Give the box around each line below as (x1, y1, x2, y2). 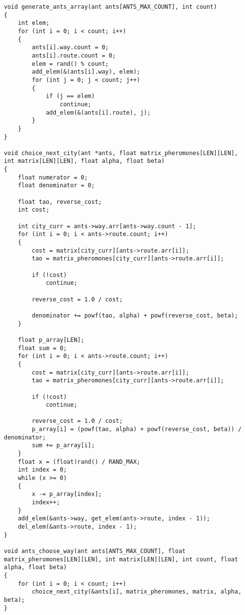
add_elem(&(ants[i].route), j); (45, 109, 151, 116)
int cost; (18, 206, 50, 214)
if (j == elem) (45, 93, 95, 100)
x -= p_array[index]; (32, 491, 102, 498)
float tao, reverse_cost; (18, 198, 102, 205)
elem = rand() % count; (32, 60, 109, 67)
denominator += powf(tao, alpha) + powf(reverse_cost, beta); (32, 312, 238, 319)
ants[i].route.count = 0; (32, 52, 116, 59)
